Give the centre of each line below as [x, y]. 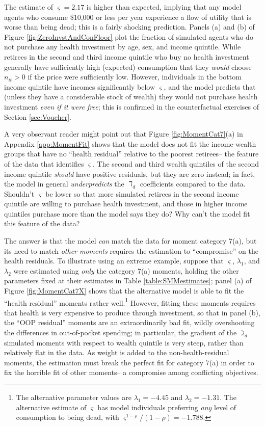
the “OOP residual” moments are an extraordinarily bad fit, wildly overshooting [129, 322]
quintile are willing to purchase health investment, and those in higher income [126, 204]
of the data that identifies [44, 163]
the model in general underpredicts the [64, 184]
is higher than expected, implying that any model [164, 7]
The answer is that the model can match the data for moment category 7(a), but [130, 241]
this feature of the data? [42, 223]
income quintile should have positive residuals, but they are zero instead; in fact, [130, 174]
